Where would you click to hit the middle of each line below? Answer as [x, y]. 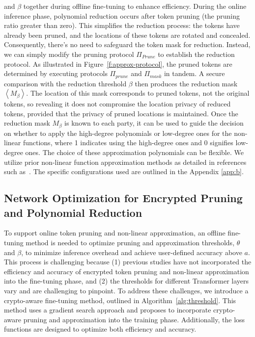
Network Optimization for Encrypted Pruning [123, 198]
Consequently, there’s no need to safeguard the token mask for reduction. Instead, [127, 44]
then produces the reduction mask [186, 83]
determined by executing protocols [56, 73]
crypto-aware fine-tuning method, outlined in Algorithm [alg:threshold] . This [120, 300]
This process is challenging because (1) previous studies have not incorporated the [128, 262]
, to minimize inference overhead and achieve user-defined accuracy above [132, 252]
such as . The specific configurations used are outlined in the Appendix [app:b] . [124, 171]
